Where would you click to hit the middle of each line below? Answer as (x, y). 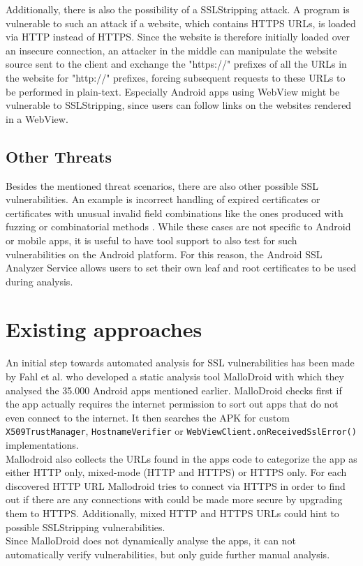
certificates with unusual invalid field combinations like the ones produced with (175, 213)
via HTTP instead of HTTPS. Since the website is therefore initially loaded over (178, 37)
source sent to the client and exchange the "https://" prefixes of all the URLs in (176, 64)
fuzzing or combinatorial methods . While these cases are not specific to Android (178, 226)
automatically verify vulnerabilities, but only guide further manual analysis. (168, 554)
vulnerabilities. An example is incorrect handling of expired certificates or (163, 199)
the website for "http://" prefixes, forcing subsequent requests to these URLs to (176, 77)
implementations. (42, 445)
